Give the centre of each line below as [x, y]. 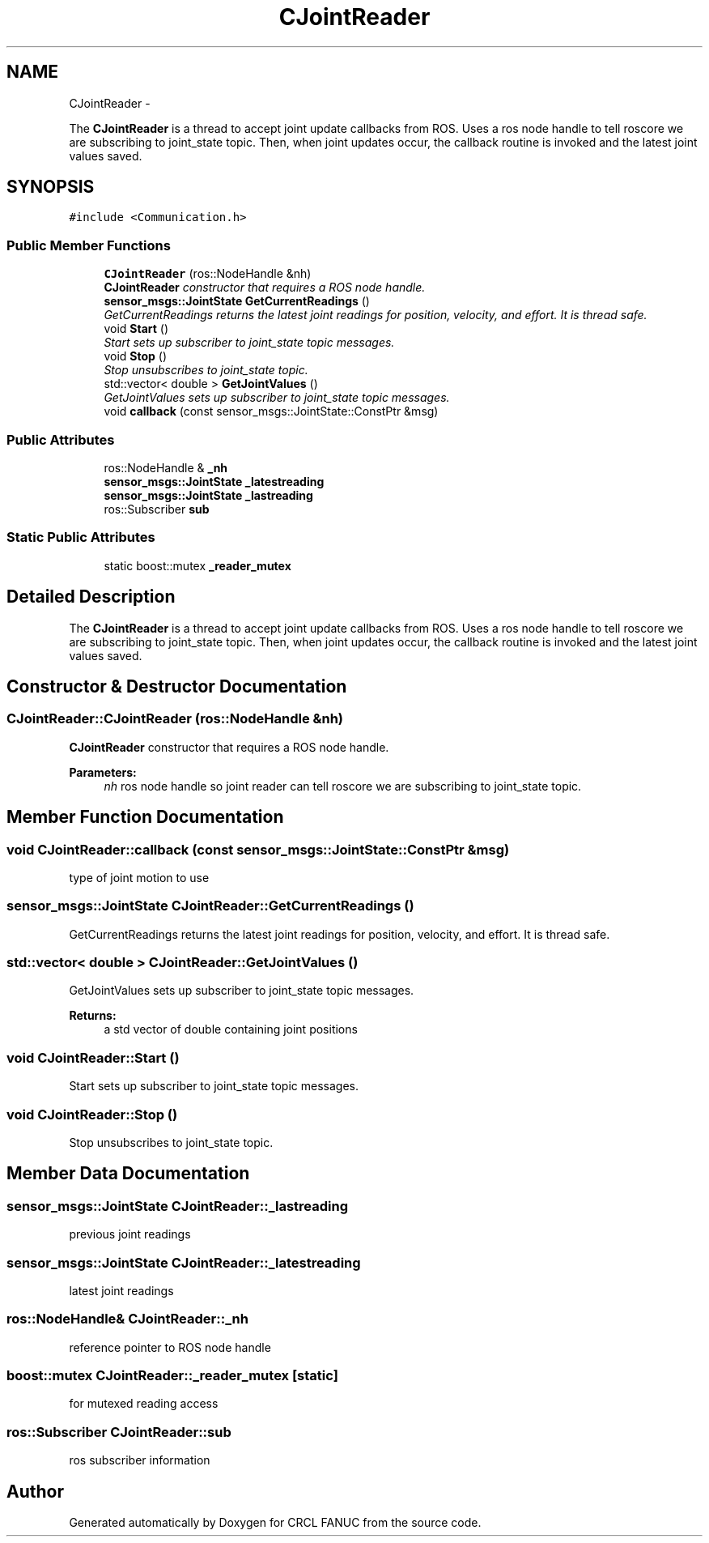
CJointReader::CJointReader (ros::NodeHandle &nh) [175, 719]
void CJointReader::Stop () [92, 1114]
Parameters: [103, 772]
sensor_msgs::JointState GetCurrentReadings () [237, 301]
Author [35, 1491]
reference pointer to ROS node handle [170, 1347]
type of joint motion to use [139, 877]
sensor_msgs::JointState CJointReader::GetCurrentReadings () [210, 906]
